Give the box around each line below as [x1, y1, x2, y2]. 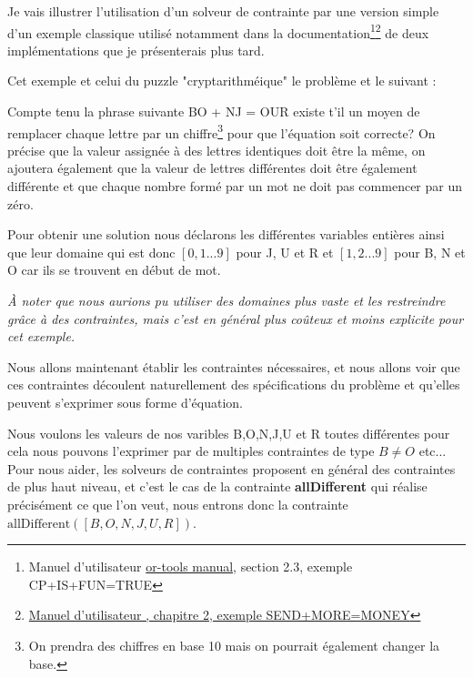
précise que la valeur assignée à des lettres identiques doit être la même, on [7, 140, 426, 159]
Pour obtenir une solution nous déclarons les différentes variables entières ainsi [7, 225, 445, 244]
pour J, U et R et [236, 242, 334, 261]
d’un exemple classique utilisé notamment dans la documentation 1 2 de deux [7, 20, 429, 42]
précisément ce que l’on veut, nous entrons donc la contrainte [7, 494, 348, 513]
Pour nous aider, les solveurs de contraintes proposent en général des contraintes [7, 459, 456, 478]
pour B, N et [394, 242, 466, 261]
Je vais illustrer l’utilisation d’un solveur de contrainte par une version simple [7, 2, 439, 20]
